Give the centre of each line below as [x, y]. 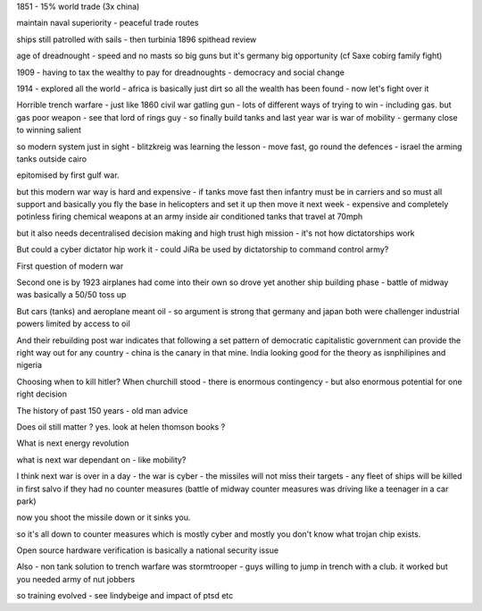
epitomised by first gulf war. [68, 175]
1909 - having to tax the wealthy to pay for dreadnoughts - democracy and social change [181, 72]
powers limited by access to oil [74, 324]
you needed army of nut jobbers [76, 579]
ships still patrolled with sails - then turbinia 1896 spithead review [137, 39]
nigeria [29, 365]
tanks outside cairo [52, 159]
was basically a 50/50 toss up [71, 295]
